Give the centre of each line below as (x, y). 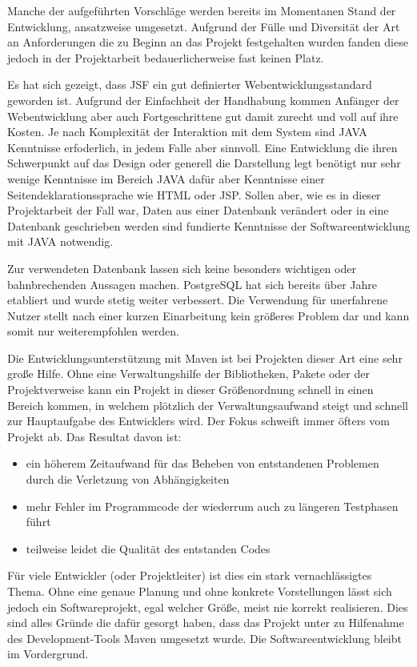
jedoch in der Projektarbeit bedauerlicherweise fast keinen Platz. (166, 57)
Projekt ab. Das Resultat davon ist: (94, 436)
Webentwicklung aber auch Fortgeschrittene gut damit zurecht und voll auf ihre (203, 116)
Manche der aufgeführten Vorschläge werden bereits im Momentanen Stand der (202, 10)
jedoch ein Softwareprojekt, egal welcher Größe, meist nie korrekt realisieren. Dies (208, 607)
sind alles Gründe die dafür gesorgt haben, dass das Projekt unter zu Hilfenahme (206, 623)
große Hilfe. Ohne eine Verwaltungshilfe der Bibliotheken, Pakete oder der (188, 374)
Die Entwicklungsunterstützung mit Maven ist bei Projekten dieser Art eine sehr (205, 358)
